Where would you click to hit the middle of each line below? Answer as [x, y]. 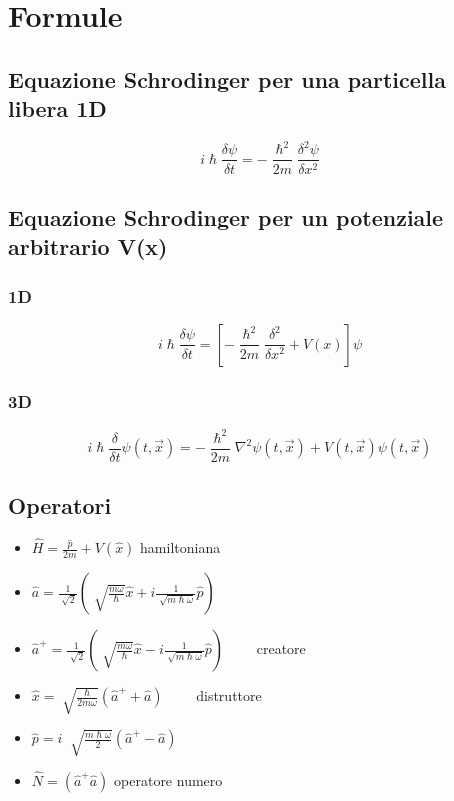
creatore [281, 648]
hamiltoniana [180, 547]
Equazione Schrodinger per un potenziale [226, 216]
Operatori [60, 505]
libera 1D [57, 108]
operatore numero [168, 779]
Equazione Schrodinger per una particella [227, 78]
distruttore [229, 695]
